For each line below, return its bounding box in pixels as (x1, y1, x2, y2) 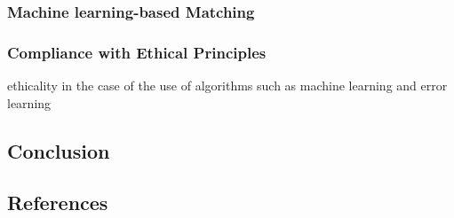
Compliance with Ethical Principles (7, 41, 267, 63)
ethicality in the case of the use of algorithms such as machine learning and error (7, 76, 448, 95)
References (7, 189, 108, 216)
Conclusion (7, 136, 110, 164)
